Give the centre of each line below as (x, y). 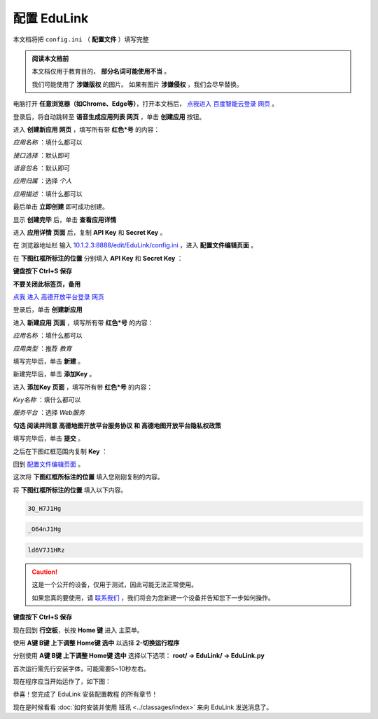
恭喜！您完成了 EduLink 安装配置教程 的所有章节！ (85, 694)
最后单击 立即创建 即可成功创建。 (61, 207)
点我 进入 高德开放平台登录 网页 (58, 296)
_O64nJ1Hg (44, 529)
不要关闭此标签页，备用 (47, 284)
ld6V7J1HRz (46, 550)
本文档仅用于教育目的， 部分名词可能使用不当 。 (101, 71)
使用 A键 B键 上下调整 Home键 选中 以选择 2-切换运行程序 (96, 643)
